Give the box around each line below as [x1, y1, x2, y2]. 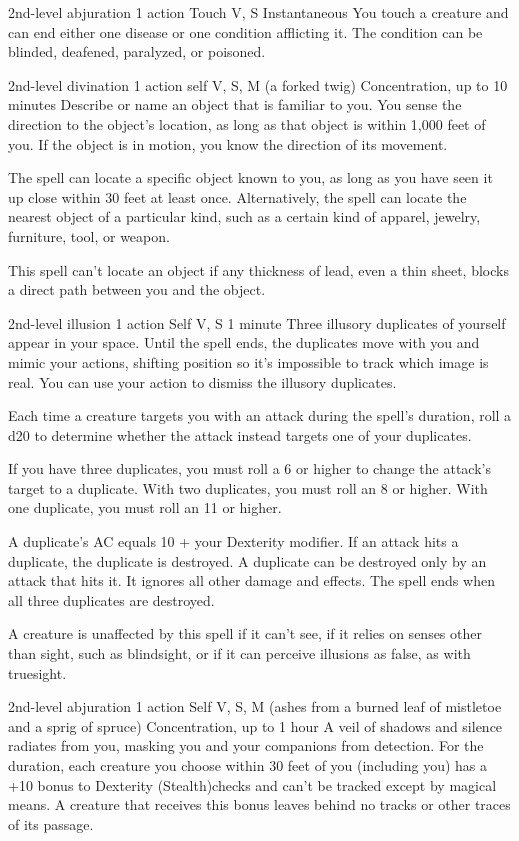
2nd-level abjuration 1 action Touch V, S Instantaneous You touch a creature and [8, 2, 509, 22]
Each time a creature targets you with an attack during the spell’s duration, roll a [8, 405, 512, 426]
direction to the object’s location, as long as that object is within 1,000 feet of [8, 113, 486, 134]
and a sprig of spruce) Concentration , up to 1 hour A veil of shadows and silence [8, 715, 503, 736]
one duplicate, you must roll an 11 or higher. [8, 497, 282, 518]
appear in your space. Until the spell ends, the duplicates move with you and [8, 332, 480, 353]
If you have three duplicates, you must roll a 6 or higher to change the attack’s [8, 458, 491, 479]
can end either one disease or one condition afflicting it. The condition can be [8, 21, 483, 42]
